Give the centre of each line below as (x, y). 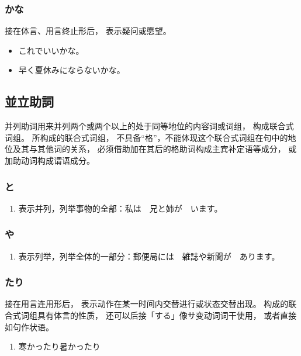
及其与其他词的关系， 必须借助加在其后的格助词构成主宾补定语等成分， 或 (155, 149)
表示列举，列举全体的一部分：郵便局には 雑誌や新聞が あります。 (149, 256)
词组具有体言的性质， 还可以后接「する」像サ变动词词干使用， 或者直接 (159, 315)
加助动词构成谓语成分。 (50, 160)
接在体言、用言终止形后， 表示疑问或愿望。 (88, 31)
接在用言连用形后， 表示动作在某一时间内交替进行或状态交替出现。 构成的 (147, 304)
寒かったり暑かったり (59, 346)
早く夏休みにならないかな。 (72, 70)
